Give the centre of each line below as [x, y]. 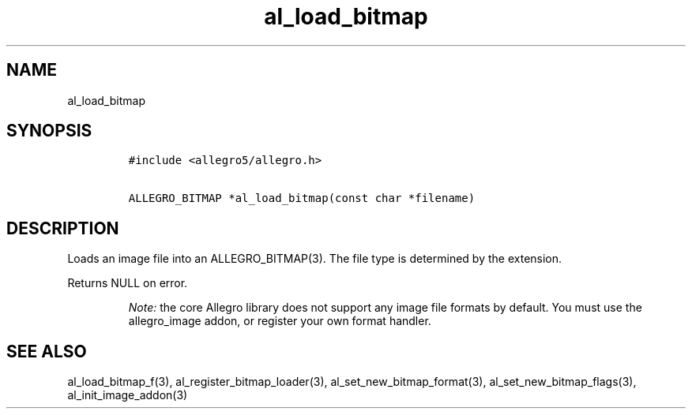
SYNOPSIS [49, 131]
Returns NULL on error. [128, 283]
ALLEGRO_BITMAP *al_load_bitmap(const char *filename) [302, 198]
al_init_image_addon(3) [128, 395]
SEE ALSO [47, 351]
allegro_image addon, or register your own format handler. [280, 321]
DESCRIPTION [63, 228]
